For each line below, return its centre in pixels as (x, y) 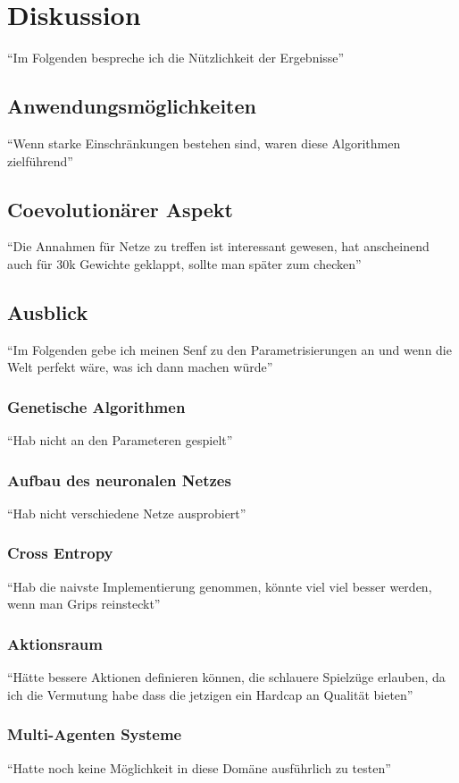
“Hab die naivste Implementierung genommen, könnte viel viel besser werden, (220, 586)
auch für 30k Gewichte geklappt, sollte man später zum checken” (184, 263)
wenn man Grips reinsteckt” (84, 604)
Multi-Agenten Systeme (95, 734)
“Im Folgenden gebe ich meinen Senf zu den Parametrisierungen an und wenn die (229, 349)
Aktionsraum (55, 643)
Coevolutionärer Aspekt (120, 209)
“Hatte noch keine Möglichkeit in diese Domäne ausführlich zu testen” (199, 767)
